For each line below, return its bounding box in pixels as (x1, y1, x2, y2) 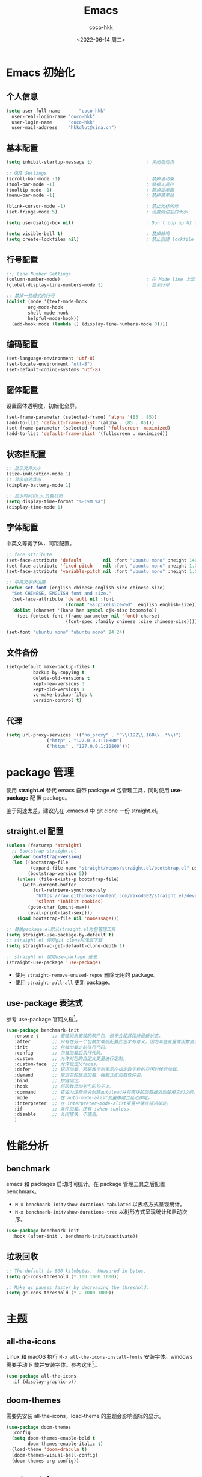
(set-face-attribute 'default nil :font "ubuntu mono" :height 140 (6, 557, 198, 563)
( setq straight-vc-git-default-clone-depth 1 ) (6, 943, 125, 949)
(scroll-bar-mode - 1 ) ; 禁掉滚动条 (6, 175, 174, 181)
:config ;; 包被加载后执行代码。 (14, 1050, 105, 1056)
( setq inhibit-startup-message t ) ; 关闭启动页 (6, 159, 174, 166)
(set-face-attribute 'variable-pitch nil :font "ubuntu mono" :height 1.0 (6, 568, 198, 574)
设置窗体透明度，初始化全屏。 (6, 402, 80, 409)
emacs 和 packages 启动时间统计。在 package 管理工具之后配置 (6, 1181, 165, 1188)
